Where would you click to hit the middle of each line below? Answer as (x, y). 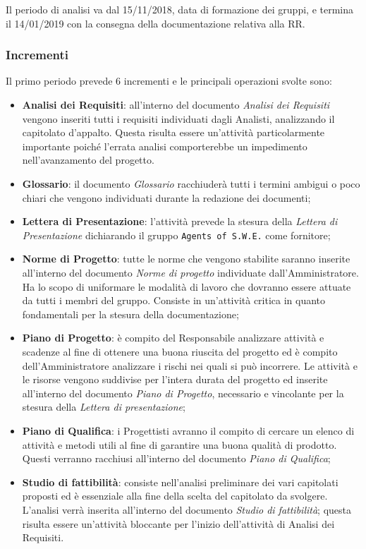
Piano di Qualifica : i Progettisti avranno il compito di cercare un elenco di (188, 430)
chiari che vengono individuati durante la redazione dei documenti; (166, 197)
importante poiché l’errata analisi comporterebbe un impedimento (165, 146)
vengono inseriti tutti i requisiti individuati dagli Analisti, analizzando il (178, 118)
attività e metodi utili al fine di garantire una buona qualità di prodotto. (179, 444)
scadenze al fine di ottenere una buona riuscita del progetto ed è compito (180, 351)
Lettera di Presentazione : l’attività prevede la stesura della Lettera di (180, 221)
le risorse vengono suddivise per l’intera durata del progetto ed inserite (175, 379)
